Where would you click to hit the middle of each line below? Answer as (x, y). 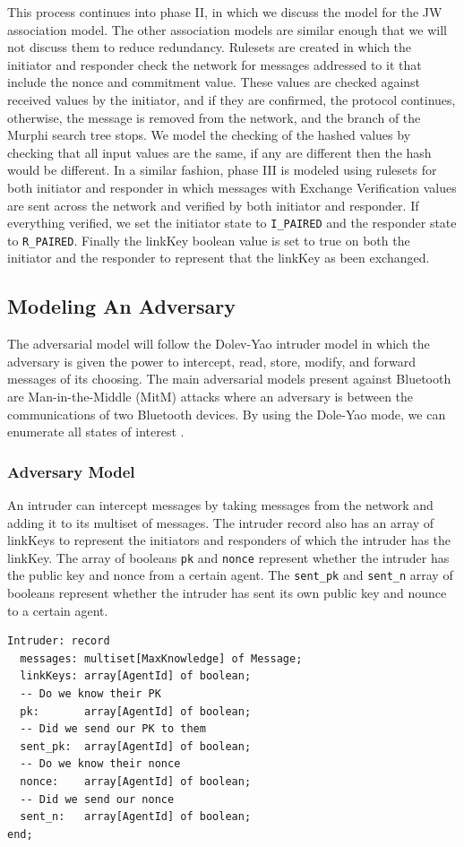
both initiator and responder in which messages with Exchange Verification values (232, 187)
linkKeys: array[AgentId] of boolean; (136, 676)
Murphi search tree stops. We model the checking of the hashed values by (209, 135)
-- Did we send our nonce (97, 799)
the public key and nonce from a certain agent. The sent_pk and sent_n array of (230, 575)
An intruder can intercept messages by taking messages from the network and (220, 505)
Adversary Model (71, 471)
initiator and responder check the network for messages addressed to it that (215, 64)
